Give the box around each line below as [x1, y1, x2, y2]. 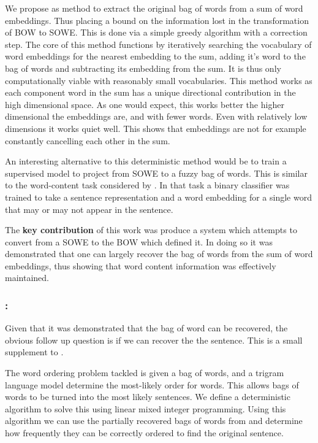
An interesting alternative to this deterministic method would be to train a [5, 155, 287, 168]
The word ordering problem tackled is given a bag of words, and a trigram [5, 366, 284, 379]
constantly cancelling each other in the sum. [5, 134, 170, 147]
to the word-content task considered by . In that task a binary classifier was [5, 179, 290, 191]
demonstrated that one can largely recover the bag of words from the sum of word [5, 247, 313, 260]
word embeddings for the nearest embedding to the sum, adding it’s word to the [5, 50, 306, 63]
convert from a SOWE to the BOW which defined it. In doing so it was [5, 235, 273, 248]
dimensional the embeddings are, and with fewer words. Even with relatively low [5, 110, 308, 123]
